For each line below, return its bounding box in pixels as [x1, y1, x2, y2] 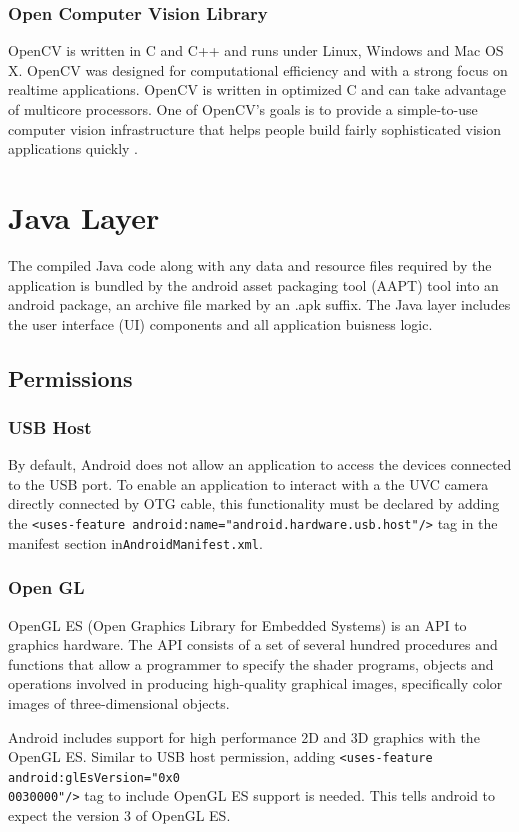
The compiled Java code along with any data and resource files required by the [8, 254, 492, 275]
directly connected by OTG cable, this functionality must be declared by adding [8, 493, 500, 514]
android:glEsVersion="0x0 [8, 770, 180, 785]
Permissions [8, 362, 133, 393]
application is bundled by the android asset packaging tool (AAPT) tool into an [8, 274, 499, 295]
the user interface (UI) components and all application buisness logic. [8, 313, 433, 334]
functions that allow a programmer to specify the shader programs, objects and [8, 653, 494, 674]
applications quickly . [8, 138, 139, 159]
